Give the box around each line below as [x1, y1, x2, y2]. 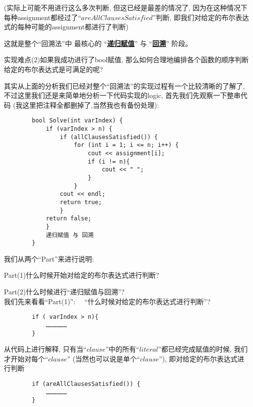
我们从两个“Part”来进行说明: [4, 253, 94, 263]
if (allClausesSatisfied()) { [60, 133, 158, 141]
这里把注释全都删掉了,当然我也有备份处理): [22, 99, 159, 110]
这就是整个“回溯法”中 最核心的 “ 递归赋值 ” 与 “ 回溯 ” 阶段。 [4, 38, 192, 48]
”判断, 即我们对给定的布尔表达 [152, 12, 249, 22]
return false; [45, 215, 91, 222]
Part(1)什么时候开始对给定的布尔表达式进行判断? [4, 270, 159, 280]
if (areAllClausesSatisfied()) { [32, 380, 141, 387]
